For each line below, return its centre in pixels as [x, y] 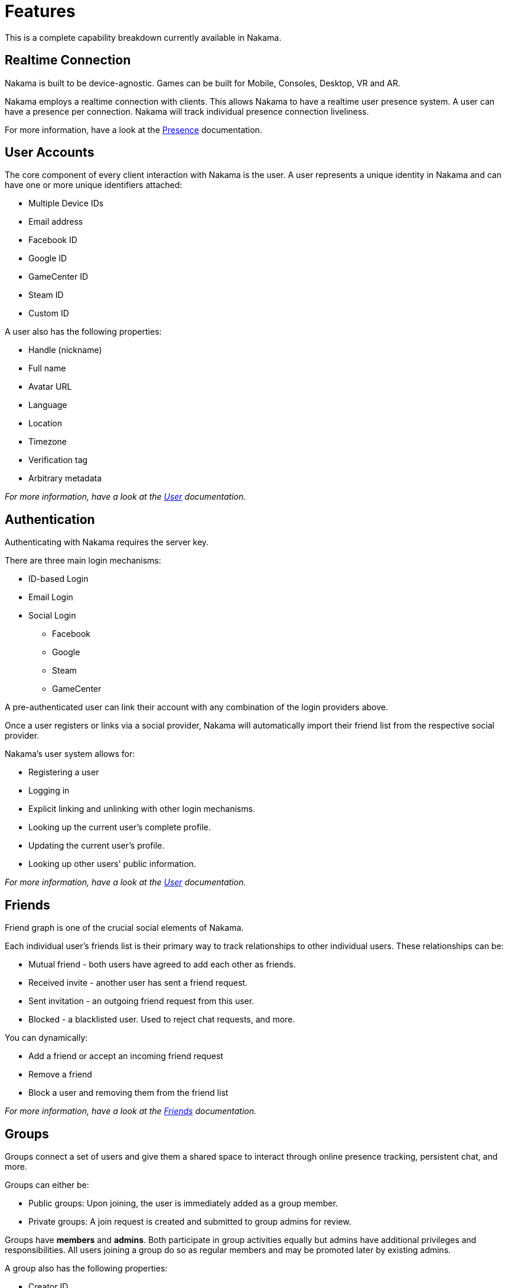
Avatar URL [50, 387]
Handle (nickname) [65, 350]
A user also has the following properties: [83, 332]
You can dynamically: [46, 1038]
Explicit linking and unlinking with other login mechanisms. [142, 809]
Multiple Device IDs [66, 203]
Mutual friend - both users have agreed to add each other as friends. [162, 965]
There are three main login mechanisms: [83, 561]
